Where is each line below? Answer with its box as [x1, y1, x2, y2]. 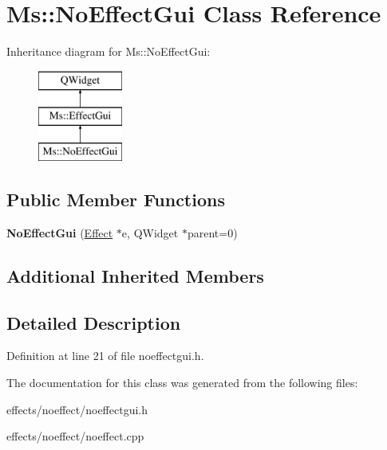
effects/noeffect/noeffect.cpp [6, 428, 144, 444]
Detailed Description [6, 310, 181, 335]
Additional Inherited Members [6, 263, 264, 288]
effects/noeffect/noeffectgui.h [6, 401, 148, 417]
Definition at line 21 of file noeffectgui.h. [6, 347, 204, 364]
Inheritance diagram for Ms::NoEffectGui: [6, 43, 211, 60]
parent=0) [187, 224, 238, 241]
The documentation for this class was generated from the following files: [6, 374, 358, 391]
